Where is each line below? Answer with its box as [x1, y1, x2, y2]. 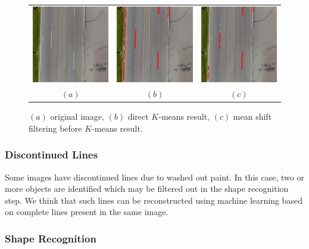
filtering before [29, 122, 82, 134]
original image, [50, 110, 104, 123]
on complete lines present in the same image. [5, 206, 168, 218]
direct [127, 110, 149, 123]
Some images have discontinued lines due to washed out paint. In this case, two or [5, 170, 304, 183]
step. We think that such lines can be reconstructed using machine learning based [5, 194, 302, 206]
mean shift [233, 110, 272, 123]
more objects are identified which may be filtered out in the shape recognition [5, 182, 289, 195]
